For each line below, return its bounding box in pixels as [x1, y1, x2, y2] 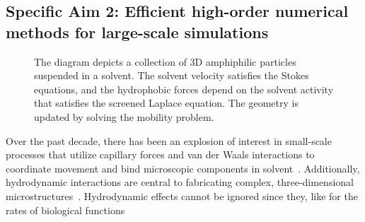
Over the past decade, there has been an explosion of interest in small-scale [6, 133, 332, 148]
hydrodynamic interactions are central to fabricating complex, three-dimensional [6, 175, 354, 189]
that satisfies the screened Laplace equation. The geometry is [34, 95, 299, 110]
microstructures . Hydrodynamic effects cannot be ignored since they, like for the [6, 188, 358, 203]
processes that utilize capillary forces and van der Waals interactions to [6, 147, 315, 162]
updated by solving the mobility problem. [34, 109, 214, 124]
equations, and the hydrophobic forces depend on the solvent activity [34, 81, 334, 96]
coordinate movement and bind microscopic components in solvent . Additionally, [6, 160, 360, 175]
